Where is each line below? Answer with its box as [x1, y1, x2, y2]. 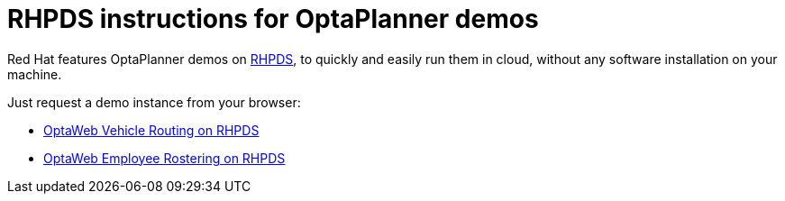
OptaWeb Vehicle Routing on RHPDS [43, 122, 260, 138]
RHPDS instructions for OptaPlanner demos [7, 4, 539, 34]
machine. [7, 66, 62, 82]
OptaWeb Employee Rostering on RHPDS [43, 150, 286, 166]
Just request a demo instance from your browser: [7, 94, 301, 110]
